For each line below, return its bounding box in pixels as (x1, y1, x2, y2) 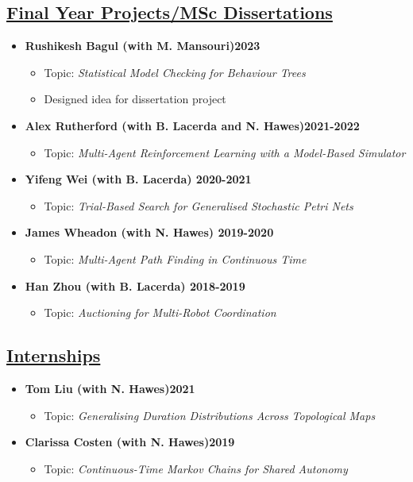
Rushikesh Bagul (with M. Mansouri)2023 (25, 37, 261, 54)
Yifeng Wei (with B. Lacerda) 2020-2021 (25, 171, 252, 187)
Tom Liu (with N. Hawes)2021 (25, 380, 195, 396)
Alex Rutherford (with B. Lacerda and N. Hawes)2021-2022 (25, 117, 360, 133)
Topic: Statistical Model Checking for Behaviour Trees (44, 64, 306, 80)
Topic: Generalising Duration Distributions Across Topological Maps (44, 407, 376, 423)
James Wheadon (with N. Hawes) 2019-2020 (25, 224, 274, 241)
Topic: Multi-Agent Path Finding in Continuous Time (44, 250, 307, 267)
